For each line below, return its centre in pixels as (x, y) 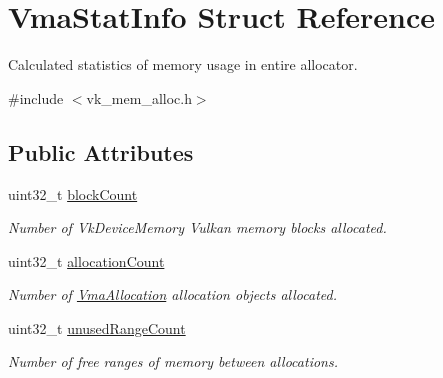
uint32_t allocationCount (86, 260)
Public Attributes (101, 151)
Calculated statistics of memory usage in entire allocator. (183, 64)
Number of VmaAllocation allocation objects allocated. (172, 294)
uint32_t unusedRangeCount (97, 327)
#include (36, 97)
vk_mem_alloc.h (139, 97)
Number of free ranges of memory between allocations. (173, 361)
